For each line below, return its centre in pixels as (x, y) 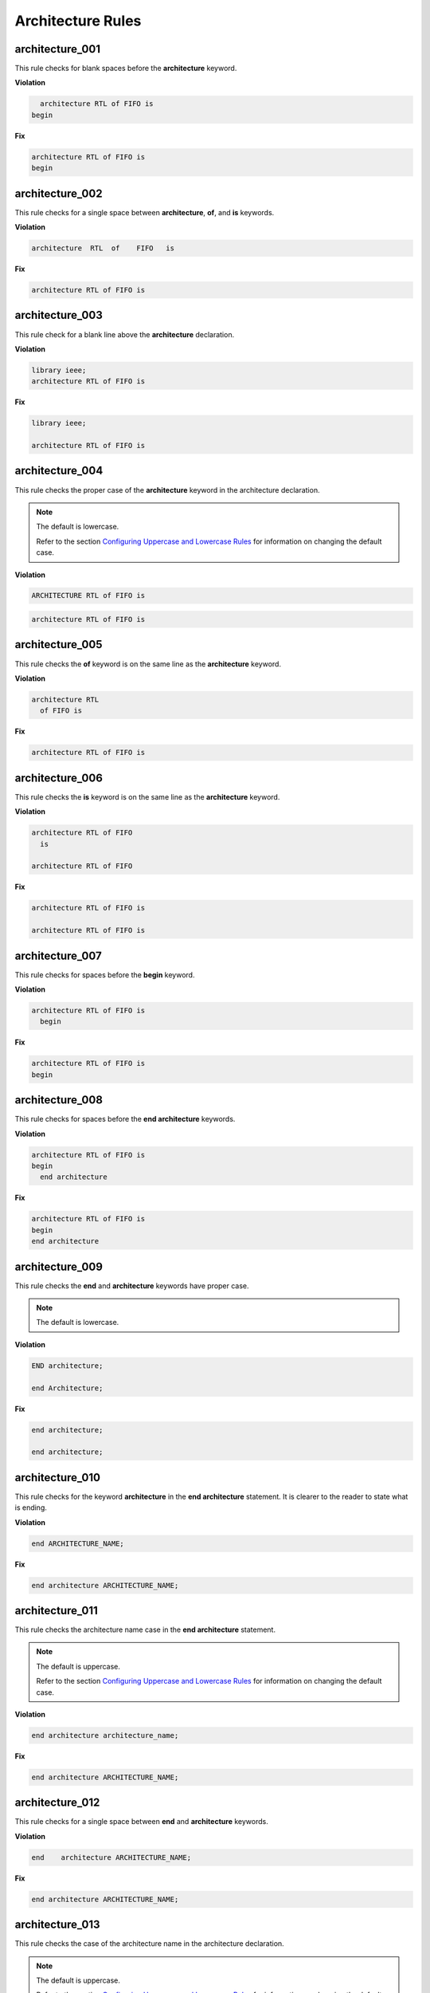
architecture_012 (57, 1803)
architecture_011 (57, 1610)
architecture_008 (59, 1100)
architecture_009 (59, 1266)
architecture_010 (58, 1478)
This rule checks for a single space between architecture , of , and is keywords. (145, 212)
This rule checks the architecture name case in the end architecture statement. (145, 1629)
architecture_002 (59, 193)
